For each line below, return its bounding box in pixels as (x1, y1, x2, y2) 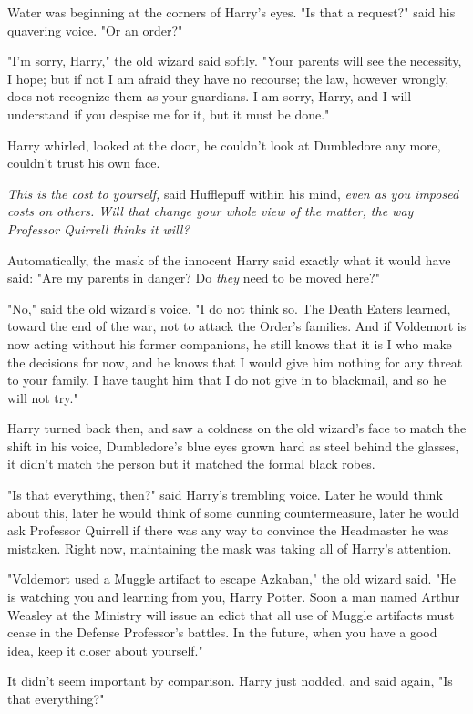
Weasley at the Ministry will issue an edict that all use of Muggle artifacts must (7, 605, 455, 624)
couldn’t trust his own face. (7, 153, 160, 172)
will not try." (7, 388, 78, 407)
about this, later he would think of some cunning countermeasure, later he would (7, 502, 459, 522)
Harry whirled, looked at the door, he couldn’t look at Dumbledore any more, (7, 135, 441, 154)
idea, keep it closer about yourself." (7, 640, 203, 659)
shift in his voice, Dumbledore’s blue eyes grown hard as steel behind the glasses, (7, 436, 459, 455)
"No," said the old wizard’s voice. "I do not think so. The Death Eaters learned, (7, 298, 451, 317)
